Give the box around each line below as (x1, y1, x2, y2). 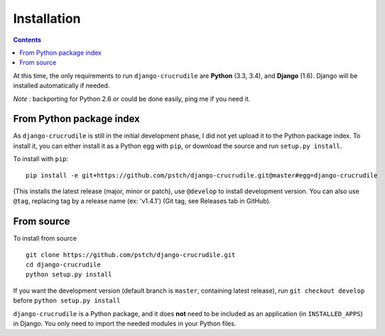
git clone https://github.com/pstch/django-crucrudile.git (26, 251, 236, 259)
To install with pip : (13, 155, 69, 163)
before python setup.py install (13, 296, 121, 305)
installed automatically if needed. (13, 82, 110, 90)
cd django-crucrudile (26, 261, 101, 269)
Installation (13, 11, 81, 26)
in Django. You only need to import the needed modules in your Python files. (13, 320, 237, 327)
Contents (13, 36, 42, 44)
